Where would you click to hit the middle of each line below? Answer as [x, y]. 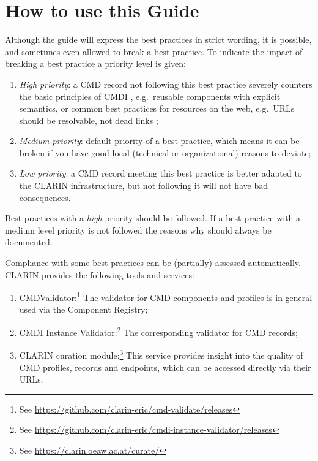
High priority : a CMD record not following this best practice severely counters [166, 84]
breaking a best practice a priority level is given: [95, 63]
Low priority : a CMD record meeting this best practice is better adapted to [161, 173]
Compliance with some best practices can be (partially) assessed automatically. [153, 263]
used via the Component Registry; [83, 309]
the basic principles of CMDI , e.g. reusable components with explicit [150, 96]
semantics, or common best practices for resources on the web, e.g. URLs [157, 108]
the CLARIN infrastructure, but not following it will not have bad [144, 185]
